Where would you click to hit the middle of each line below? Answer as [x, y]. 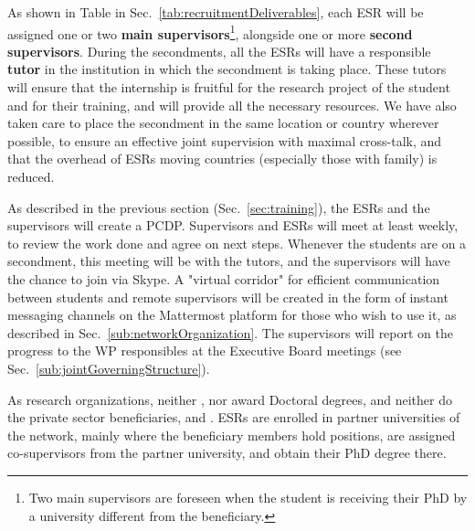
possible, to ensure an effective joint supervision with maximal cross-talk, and [225, 140]
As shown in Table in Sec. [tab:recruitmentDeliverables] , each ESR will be [216, 12]
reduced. [31, 176]
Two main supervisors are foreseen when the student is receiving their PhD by [248, 497]
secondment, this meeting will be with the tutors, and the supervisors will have [229, 261]
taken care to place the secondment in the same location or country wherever [223, 123]
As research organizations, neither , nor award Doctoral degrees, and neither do [230, 399]
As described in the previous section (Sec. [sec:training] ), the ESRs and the [219, 207]
